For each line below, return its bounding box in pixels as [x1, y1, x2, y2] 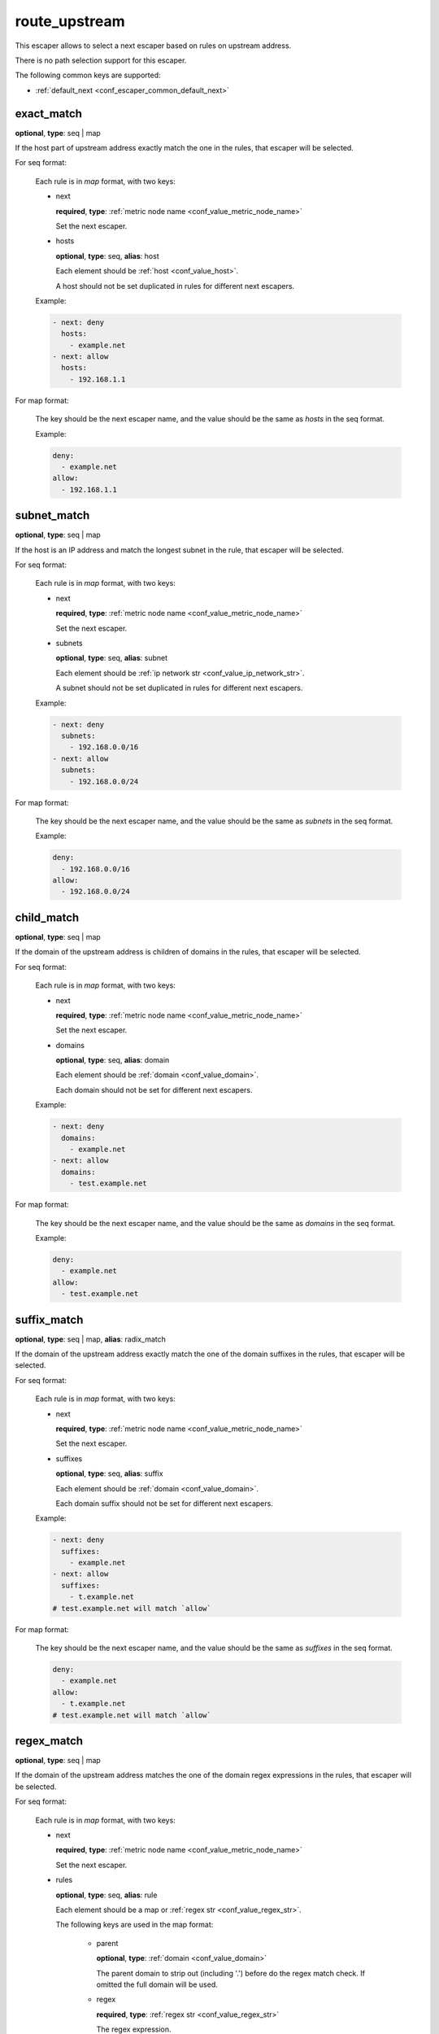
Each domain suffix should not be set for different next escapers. [55, 1498, 274, 1508]
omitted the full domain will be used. [96, 1979, 219, 1989]
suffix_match [15, 1312, 84, 1326]
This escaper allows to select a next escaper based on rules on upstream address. [15, 41, 292, 50]
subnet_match [15, 508, 90, 522]
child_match [15, 910, 80, 924]
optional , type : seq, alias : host [55, 251, 159, 260]
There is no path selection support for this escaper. [15, 55, 187, 65]
